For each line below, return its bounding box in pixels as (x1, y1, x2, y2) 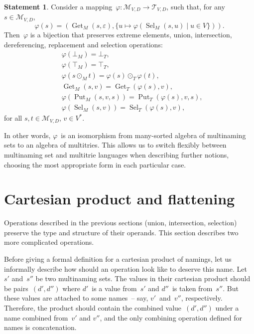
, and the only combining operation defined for (100, 312, 242, 323)
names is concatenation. (4, 322, 77, 333)
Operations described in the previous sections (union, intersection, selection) (4, 217, 237, 228)
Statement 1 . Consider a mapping (4, 1, 113, 11)
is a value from (92, 283, 137, 293)
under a (215, 302, 239, 313)
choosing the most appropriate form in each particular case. (4, 159, 186, 169)
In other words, (4, 130, 51, 140)
